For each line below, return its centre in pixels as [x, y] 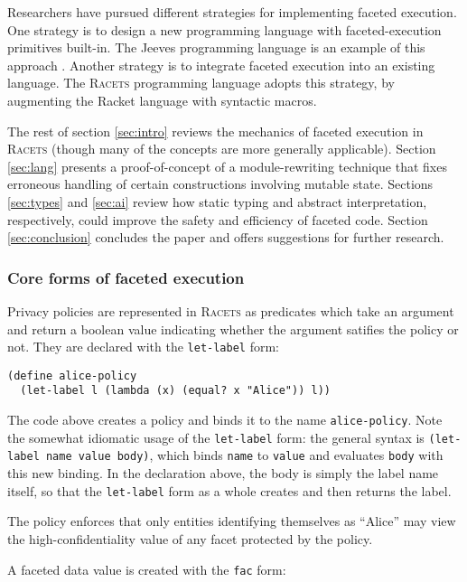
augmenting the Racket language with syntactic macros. [162, 100]
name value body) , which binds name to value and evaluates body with [244, 455]
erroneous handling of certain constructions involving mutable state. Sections [220, 184]
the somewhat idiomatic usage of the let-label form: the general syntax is [216, 437]
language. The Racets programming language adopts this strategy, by [201, 83]
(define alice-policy [72, 375]
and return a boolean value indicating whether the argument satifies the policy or [233, 329]
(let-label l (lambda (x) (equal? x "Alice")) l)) [175, 391]
